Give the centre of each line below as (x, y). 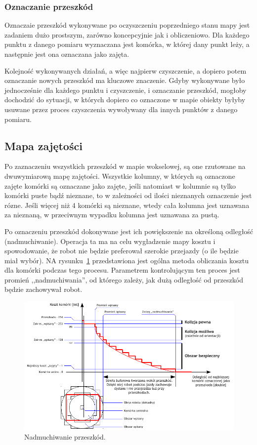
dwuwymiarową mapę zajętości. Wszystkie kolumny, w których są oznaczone (120, 176)
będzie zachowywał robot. (43, 289)
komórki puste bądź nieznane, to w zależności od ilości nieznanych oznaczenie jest (128, 195)
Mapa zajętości (43, 145)
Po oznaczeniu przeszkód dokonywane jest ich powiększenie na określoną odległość (129, 231)
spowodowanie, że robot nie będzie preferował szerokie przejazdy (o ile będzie (122, 251)
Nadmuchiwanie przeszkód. (65, 437)
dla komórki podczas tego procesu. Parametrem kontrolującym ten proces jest (122, 270)
